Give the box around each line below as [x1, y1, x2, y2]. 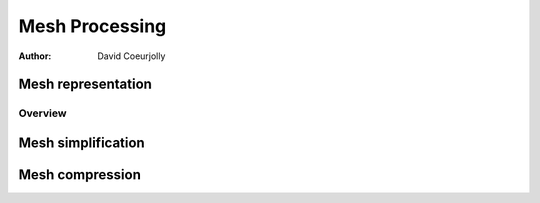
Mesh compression [18, 166, 142, 183]
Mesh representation [18, 76, 152, 93]
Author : [18, 50, 52, 62]
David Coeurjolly [97, 50, 166, 62]
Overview [18, 106, 67, 120]
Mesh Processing [18, 15, 167, 37]
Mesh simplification [18, 134, 145, 151]
